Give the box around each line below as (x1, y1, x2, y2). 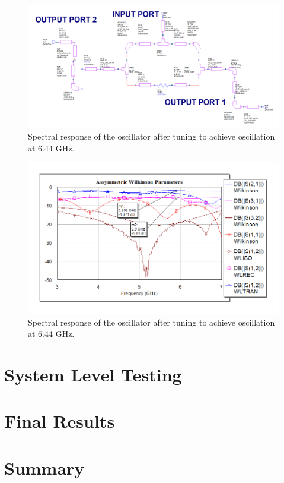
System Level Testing (4, 362, 182, 386)
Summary (4, 455, 85, 479)
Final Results (4, 409, 115, 433)
